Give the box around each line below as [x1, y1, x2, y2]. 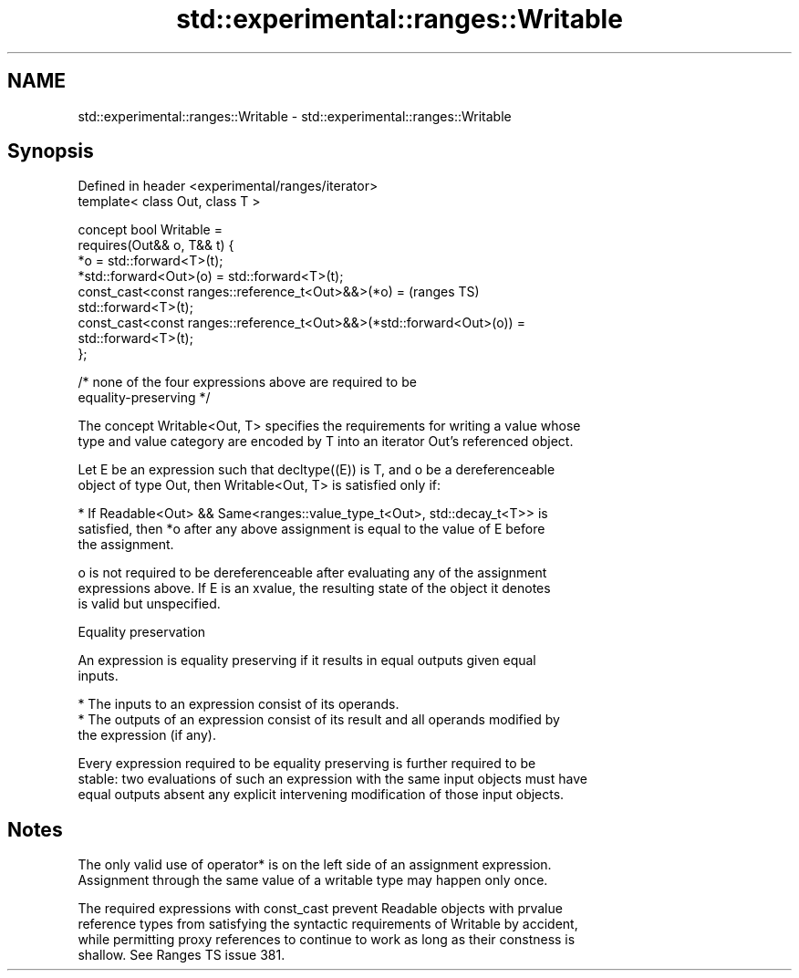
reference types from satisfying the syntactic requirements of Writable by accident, [78, 916, 578, 932]
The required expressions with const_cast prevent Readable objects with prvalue [78, 900, 563, 917]
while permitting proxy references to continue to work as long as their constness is [78, 931, 576, 948]
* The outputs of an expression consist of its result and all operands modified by [78, 712, 560, 728]
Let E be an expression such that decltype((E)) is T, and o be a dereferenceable [78, 462, 555, 478]
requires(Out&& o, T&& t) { [78, 237, 234, 254]
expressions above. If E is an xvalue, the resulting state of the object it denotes [78, 580, 551, 597]
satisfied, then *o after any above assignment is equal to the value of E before [78, 521, 545, 537]
